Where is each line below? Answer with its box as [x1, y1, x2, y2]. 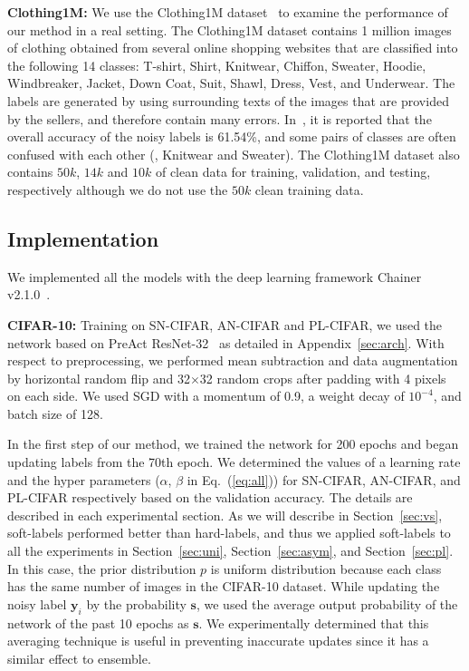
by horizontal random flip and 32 [7, 368, 190, 387]
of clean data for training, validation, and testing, [155, 162, 431, 181]
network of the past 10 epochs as [7, 613, 189, 632]
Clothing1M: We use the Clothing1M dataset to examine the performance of [7, 3, 448, 21]
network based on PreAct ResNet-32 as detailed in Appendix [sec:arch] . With [7, 333, 445, 352]
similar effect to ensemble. [7, 648, 151, 667]
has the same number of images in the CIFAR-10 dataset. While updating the [7, 577, 440, 596]
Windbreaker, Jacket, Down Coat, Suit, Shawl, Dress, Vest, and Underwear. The [7, 73, 455, 92]
